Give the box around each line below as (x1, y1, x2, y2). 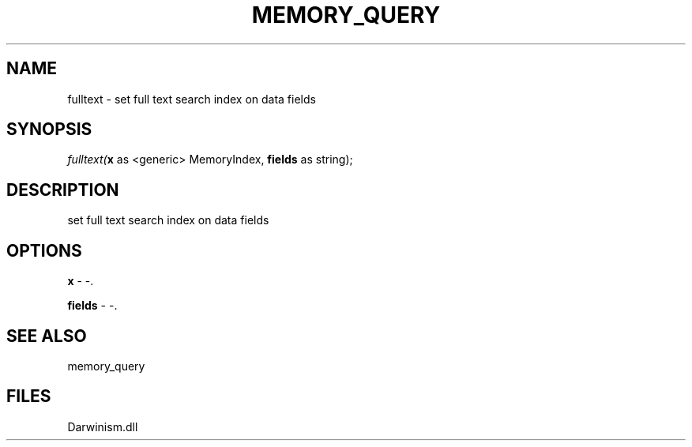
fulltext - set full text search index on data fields (67, 92, 316, 106)
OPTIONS (6, 240, 82, 261)
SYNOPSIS (6, 119, 92, 140)
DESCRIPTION (6, 179, 119, 200)
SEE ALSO (6, 325, 87, 346)
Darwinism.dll (67, 419, 138, 434)
